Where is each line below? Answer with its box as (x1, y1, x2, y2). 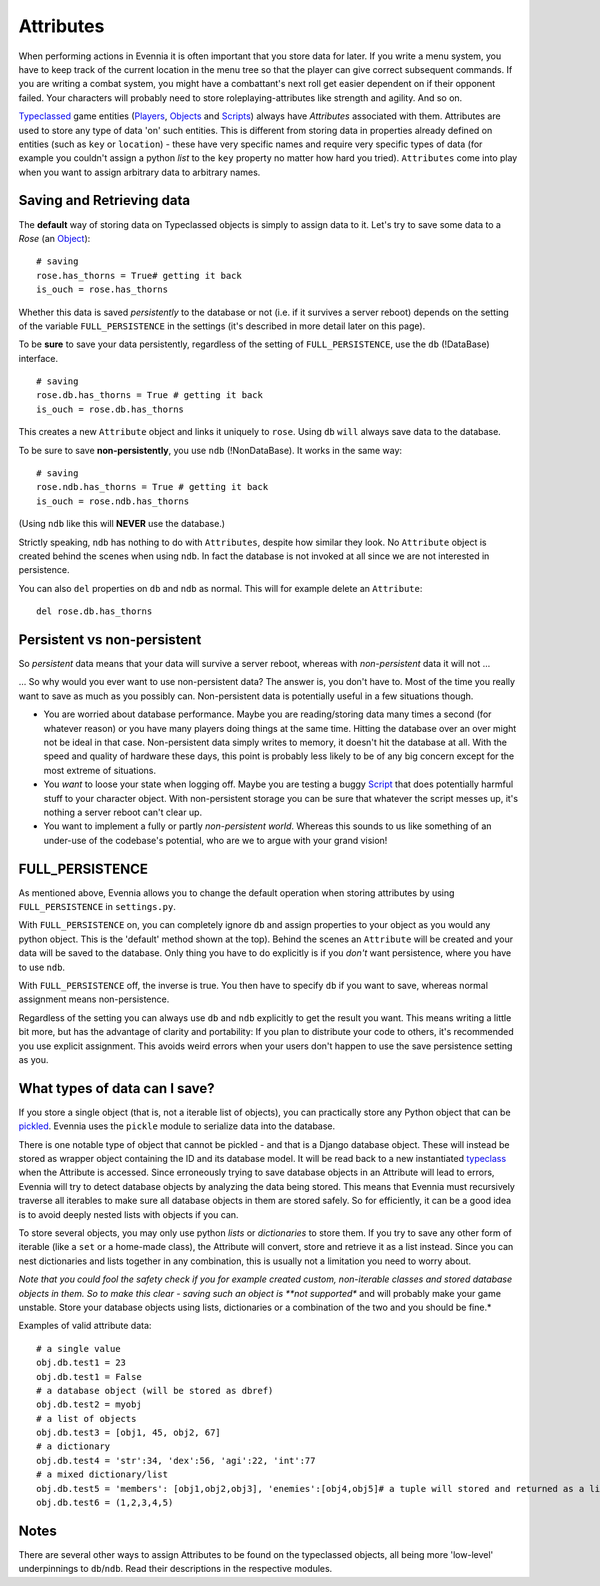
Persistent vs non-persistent (18, 631, 202, 648)
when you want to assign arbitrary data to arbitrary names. (18, 166, 261, 178)
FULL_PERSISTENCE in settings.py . (18, 901, 177, 913)
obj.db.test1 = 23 (36, 1357, 127, 1369)
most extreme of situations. (43, 764, 157, 776)
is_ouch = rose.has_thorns (36, 284, 169, 295)
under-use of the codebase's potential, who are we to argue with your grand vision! (43, 834, 388, 846)
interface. (18, 352, 59, 364)
